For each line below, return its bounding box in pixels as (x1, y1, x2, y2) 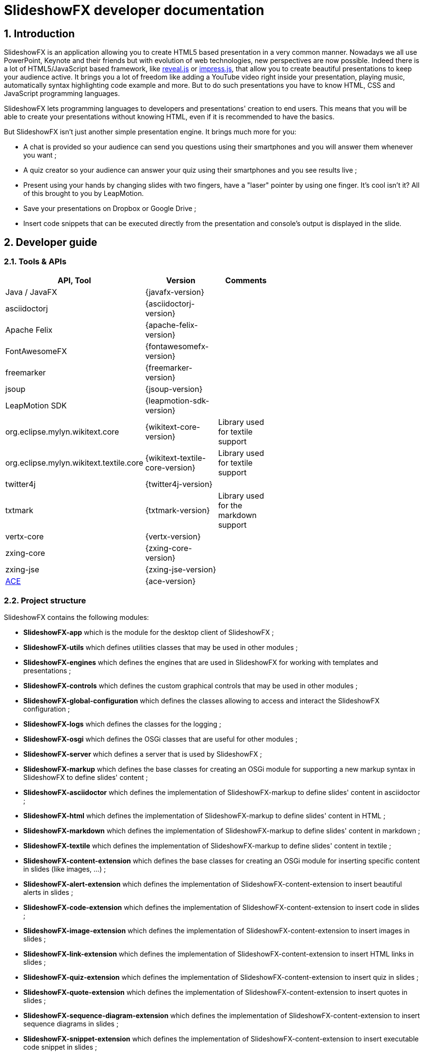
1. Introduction (4, 27, 75, 40)
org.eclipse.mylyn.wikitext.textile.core (5, 458, 144, 468)
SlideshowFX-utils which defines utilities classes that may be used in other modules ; (23, 643, 298, 652)
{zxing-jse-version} (145, 565, 216, 575)
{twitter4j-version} (145, 479, 213, 489)
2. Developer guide (4, 236, 98, 248)
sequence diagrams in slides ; (23, 1020, 119, 1028)
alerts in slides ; (23, 888, 73, 897)
